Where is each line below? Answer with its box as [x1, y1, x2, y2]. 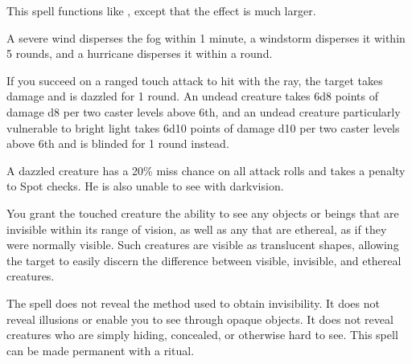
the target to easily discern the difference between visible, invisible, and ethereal [6, 252, 402, 268]
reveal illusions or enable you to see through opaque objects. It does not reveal [6, 310, 393, 327]
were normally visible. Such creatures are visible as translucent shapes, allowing [6, 236, 399, 253]
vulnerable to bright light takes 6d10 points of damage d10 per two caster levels [6, 119, 400, 136]
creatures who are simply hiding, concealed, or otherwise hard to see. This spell [6, 326, 398, 343]
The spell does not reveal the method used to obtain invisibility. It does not [6, 294, 380, 311]
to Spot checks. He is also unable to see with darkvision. [6, 178, 284, 194]
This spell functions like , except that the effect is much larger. [6, 2, 316, 18]
